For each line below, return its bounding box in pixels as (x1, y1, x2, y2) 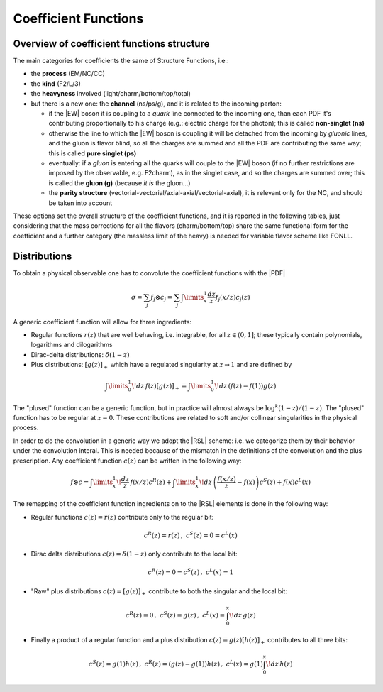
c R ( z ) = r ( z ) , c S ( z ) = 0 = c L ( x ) (143, 530, 238, 539)
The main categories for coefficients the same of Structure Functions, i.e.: (13, 57, 229, 65)
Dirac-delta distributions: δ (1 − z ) (30, 350, 131, 358)
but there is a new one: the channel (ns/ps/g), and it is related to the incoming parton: (30, 99, 282, 108)
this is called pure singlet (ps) (48, 149, 137, 158)
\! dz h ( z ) (266, 660, 293, 668)
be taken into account (48, 199, 113, 207)
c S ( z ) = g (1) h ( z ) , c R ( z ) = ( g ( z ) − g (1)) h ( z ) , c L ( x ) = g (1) (89, 659, 264, 668)
